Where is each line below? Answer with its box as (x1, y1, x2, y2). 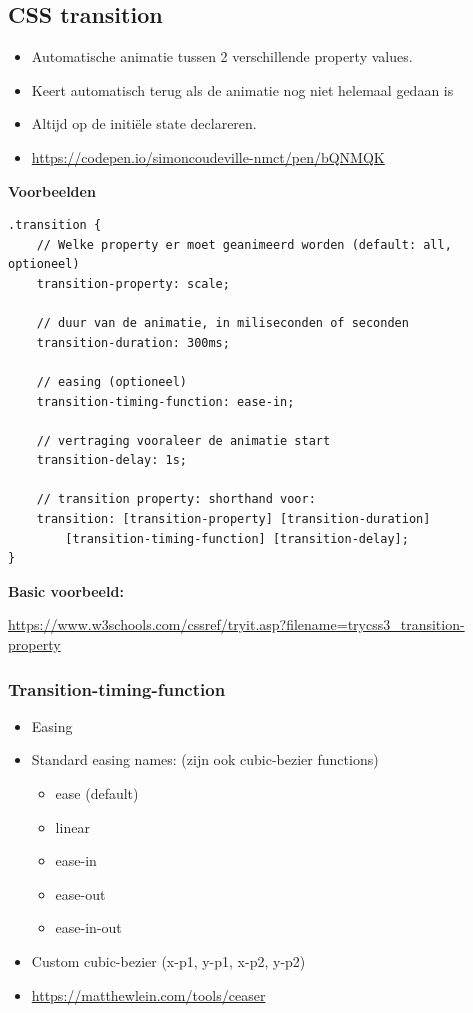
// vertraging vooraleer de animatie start (36, 433, 331, 448)
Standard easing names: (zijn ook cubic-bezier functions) (31, 749, 379, 770)
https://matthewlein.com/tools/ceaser (31, 984, 266, 1005)
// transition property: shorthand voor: (36, 492, 316, 507)
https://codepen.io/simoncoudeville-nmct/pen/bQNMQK (31, 146, 385, 167)
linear (55, 816, 90, 837)
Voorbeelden (8, 180, 96, 201)
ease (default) (55, 783, 139, 804)
